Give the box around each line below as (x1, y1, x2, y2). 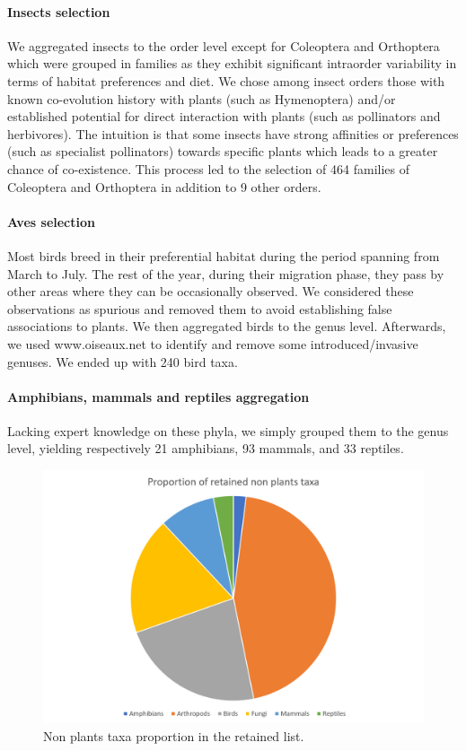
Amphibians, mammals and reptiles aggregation (7, 387, 310, 406)
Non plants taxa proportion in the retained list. (43, 727, 304, 746)
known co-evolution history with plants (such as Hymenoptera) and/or (7, 89, 396, 108)
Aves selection (7, 212, 95, 231)
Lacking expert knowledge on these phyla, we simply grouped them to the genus (7, 421, 449, 440)
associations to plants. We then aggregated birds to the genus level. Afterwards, (7, 317, 446, 336)
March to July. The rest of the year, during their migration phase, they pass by (7, 264, 444, 283)
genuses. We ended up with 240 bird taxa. (7, 352, 238, 371)
